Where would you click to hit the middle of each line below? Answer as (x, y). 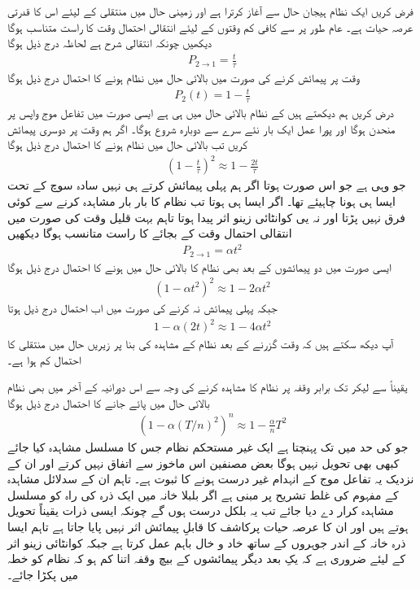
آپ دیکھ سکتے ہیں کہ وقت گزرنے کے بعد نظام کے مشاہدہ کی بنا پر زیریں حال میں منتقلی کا (201, 344)
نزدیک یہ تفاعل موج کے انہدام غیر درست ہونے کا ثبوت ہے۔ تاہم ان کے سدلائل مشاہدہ (211, 479)
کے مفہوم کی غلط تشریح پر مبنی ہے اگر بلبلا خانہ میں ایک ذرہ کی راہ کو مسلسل (203, 494)
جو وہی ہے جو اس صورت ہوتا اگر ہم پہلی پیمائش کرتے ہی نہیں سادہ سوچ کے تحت (207, 185)
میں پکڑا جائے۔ (43, 574)
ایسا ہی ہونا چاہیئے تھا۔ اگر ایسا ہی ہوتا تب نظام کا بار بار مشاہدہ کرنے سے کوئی (201, 201)
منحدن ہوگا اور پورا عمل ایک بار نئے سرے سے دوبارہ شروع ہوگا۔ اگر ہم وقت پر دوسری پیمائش (201, 128)
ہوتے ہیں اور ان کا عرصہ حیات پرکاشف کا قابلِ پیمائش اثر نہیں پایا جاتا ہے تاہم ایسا (208, 526)
